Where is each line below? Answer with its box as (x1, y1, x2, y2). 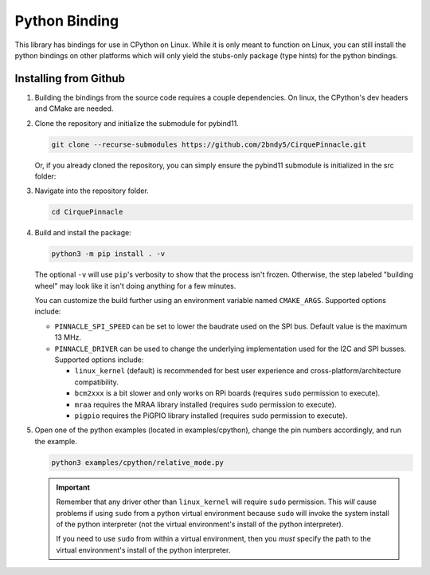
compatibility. (74, 377, 119, 387)
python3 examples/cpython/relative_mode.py (51, 458, 225, 467)
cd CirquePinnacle (51, 207, 123, 217)
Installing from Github (14, 72, 126, 85)
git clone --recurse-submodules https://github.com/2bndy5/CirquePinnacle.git (51, 140, 366, 149)
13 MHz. (54, 333, 82, 342)
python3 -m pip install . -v (51, 250, 166, 258)
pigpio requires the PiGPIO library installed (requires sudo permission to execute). (74, 411, 348, 420)
